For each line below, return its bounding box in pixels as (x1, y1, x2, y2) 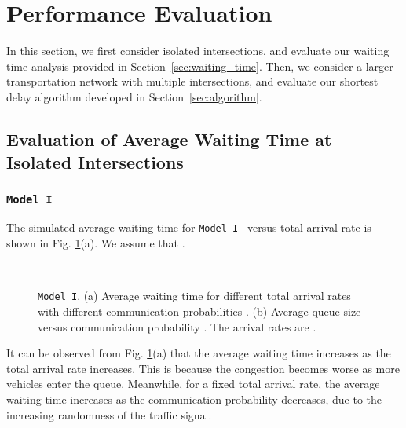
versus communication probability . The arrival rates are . (38, 318, 316, 335)
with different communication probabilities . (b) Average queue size (38, 302, 361, 319)
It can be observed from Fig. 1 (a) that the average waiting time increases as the (6, 345, 391, 361)
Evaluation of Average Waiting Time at (6, 126, 332, 151)
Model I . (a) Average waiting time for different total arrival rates (38, 287, 351, 304)
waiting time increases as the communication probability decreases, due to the (6, 390, 382, 407)
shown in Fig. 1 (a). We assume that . (6, 235, 185, 251)
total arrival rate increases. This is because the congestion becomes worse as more (6, 360, 400, 376)
